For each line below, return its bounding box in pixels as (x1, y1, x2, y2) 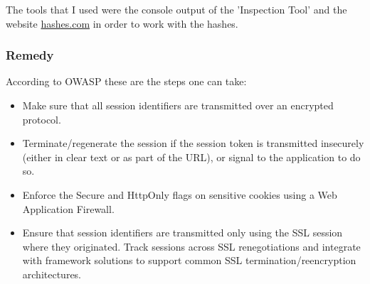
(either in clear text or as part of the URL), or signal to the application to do (22, 149, 361, 164)
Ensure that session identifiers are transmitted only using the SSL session (22, 225, 343, 240)
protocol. (22, 111, 61, 126)
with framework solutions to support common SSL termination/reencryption (22, 253, 356, 268)
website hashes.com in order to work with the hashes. (6, 16, 238, 31)
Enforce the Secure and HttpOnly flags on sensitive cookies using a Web (22, 187, 337, 202)
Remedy (6, 46, 54, 64)
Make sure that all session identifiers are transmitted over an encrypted (22, 98, 334, 112)
